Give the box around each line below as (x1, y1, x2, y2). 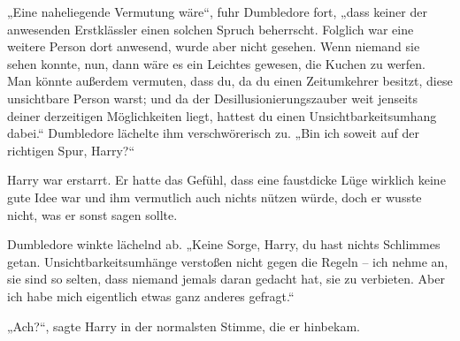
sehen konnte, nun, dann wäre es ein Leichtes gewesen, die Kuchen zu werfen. (7, 54, 426, 72)
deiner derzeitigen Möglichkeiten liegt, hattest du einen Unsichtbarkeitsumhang (7, 106, 437, 125)
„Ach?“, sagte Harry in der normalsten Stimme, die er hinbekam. (7, 316, 360, 335)
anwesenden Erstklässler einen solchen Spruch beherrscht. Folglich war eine (7, 19, 414, 38)
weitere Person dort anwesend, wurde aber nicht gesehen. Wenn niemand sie (7, 37, 420, 56)
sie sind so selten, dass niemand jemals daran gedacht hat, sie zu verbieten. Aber (7, 269, 445, 288)
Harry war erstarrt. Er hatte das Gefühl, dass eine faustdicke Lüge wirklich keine (7, 170, 446, 189)
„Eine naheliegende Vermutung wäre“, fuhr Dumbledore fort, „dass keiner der (7, 3, 427, 20)
